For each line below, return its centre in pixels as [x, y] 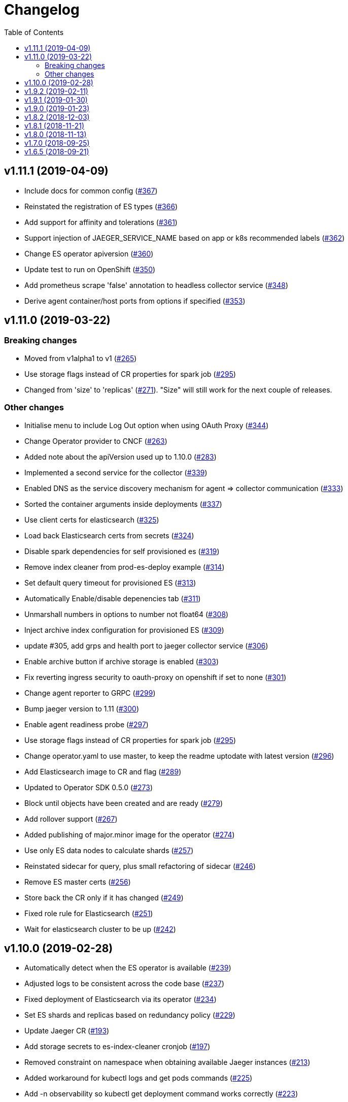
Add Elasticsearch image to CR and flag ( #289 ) [103, 771]
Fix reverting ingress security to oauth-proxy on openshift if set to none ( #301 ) [155, 677]
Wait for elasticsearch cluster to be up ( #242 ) [100, 929]
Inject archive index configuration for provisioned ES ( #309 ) [124, 630]
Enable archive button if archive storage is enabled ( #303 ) [122, 661]
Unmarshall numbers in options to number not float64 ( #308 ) [127, 614]
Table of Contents [34, 32]
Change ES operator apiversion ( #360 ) [89, 253]
